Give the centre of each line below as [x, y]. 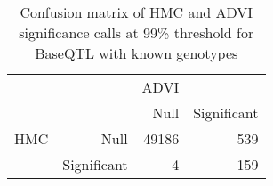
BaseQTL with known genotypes [136, 53]
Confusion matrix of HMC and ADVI [136, 12]
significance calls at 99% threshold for [136, 32]
